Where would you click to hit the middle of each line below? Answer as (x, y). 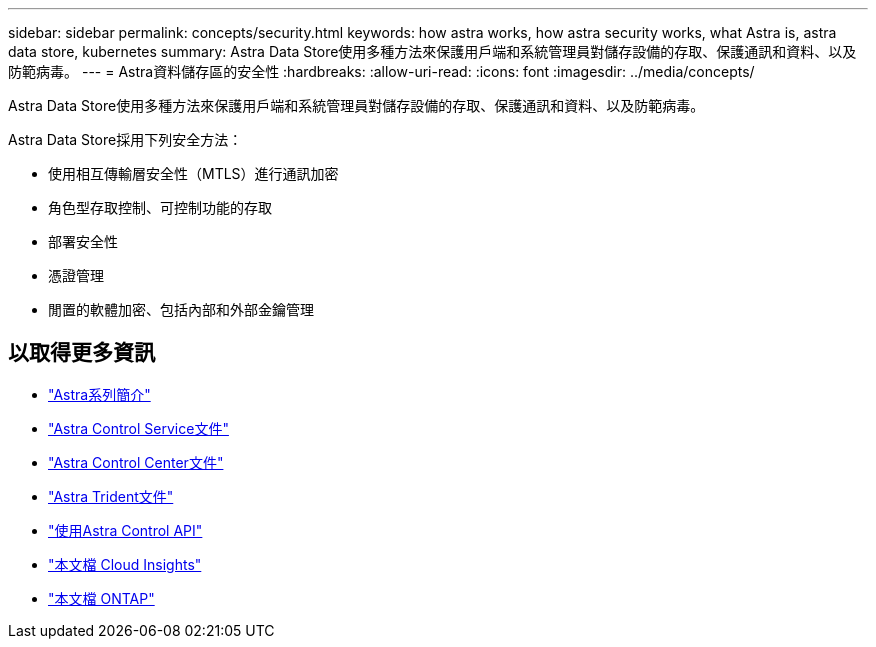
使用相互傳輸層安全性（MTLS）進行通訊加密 (193, 173)
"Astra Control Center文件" (136, 462)
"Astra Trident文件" (111, 496)
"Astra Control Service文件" (138, 428)
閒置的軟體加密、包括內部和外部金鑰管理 (181, 309)
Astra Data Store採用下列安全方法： (125, 139)
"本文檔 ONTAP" (101, 598)
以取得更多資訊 (81, 353)
